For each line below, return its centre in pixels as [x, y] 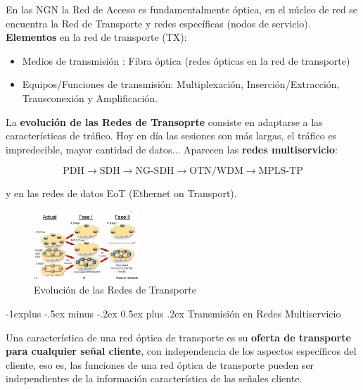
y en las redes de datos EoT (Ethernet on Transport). [121, 193]
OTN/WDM [216, 171]
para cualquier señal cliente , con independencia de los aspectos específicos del [181, 351]
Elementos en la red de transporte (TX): [96, 37]
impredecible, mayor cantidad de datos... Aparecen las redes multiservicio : [172, 149]
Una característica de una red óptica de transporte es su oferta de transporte [178, 337]
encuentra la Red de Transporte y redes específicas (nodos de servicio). [158, 23]
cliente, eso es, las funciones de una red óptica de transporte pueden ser [160, 364]
